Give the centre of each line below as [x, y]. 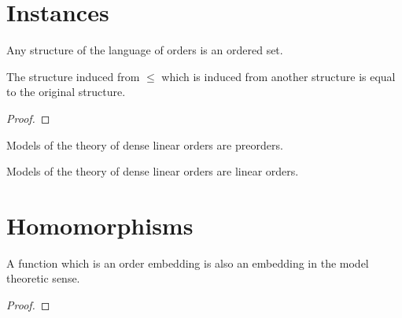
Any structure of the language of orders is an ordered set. [145, 50]
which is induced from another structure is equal [278, 76]
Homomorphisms [100, 225]
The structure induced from [73, 76]
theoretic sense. [43, 278]
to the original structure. [66, 92]
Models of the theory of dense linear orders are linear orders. [153, 171]
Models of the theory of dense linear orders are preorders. [145, 144]
